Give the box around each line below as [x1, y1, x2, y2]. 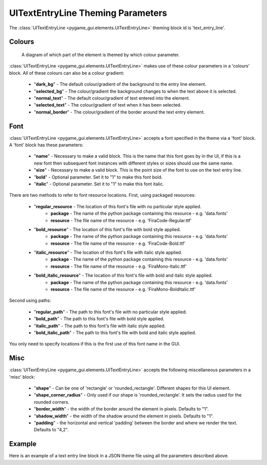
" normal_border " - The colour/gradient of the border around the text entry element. [34, 109, 205, 115]
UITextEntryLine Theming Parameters [9, 7, 168, 18]
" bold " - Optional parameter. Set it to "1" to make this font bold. [34, 174, 163, 180]
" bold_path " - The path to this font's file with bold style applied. [34, 316, 165, 322]
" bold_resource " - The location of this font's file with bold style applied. [34, 226, 181, 232]
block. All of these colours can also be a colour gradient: [9, 70, 125, 76]
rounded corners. [34, 399, 70, 405]
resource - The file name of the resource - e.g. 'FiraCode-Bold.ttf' [50, 240, 185, 246]
